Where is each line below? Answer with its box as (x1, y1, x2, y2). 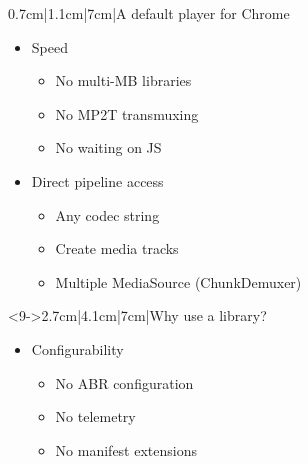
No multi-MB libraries (55, 70, 192, 91)
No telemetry (55, 406, 136, 427)
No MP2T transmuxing (55, 103, 199, 124)
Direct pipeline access (31, 170, 164, 191)
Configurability (31, 338, 124, 359)
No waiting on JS (55, 137, 162, 158)
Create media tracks (55, 238, 179, 259)
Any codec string (55, 204, 160, 225)
